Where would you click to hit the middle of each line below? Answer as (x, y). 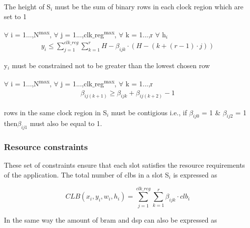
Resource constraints (46, 147)
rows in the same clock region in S (56, 112)
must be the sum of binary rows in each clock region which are (149, 6)
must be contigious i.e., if (149, 112)
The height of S (27, 6)
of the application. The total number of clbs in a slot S (86, 174)
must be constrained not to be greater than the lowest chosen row (111, 65)
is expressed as (195, 174)
